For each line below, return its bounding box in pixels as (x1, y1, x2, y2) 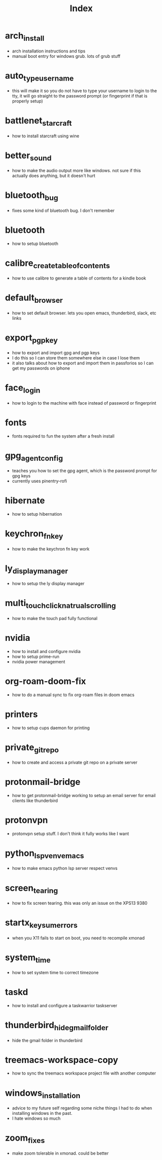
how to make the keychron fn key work (12, 546, 89, 552)
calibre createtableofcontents (5, 258, 110, 270)
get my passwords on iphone (12, 365, 70, 371)
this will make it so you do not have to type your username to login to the (12, 88, 157, 94)
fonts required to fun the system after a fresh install (12, 433, 115, 439)
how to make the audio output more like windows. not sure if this (12, 168, 141, 174)
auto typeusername (5, 70, 74, 83)
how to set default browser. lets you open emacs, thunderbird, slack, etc (12, 310, 157, 316)
